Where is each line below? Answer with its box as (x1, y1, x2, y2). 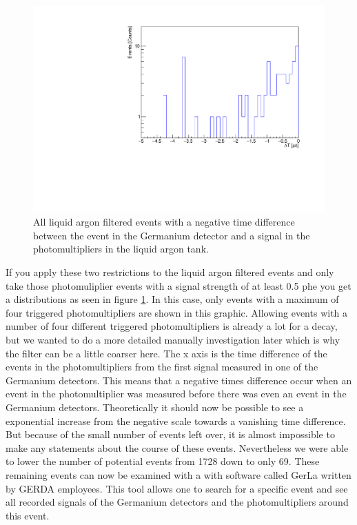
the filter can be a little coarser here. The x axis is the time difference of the (6, 346, 327, 360)
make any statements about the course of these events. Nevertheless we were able (6, 440, 349, 455)
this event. (6, 508, 50, 522)
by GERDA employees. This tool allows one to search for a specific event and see (6, 481, 348, 495)
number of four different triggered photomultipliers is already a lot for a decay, (6, 319, 338, 333)
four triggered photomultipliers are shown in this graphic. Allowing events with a (6, 305, 348, 319)
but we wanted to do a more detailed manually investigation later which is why (6, 333, 340, 346)
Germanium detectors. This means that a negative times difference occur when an (6, 373, 352, 387)
